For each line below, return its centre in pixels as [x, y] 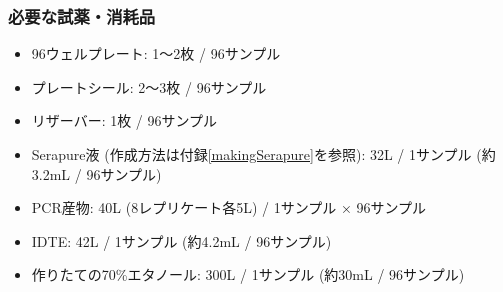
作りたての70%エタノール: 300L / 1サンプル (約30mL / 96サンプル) [248, 274]
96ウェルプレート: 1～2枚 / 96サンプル [156, 53]
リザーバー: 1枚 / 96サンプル [124, 120]
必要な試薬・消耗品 [82, 15]
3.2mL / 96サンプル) [96, 173]
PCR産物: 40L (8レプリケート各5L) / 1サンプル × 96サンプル [229, 207]
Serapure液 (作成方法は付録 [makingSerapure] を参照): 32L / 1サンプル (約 [263, 154]
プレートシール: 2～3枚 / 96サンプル [149, 86]
